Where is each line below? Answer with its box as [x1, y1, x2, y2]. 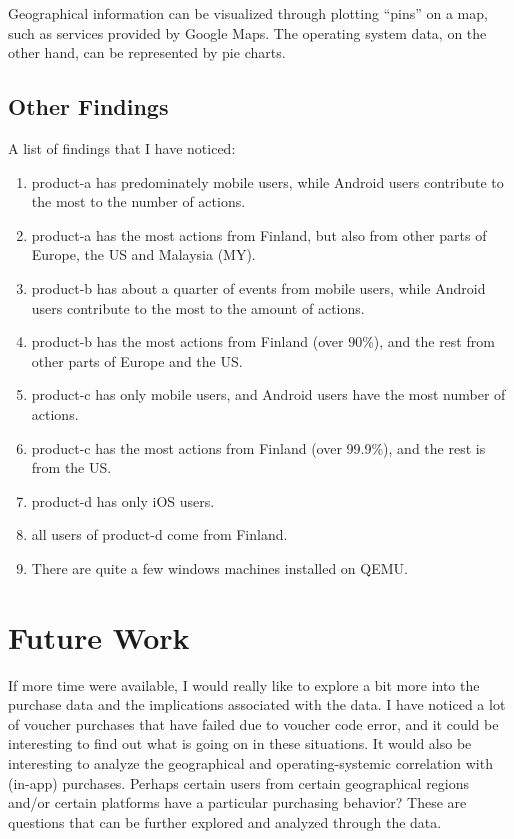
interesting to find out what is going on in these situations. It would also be [8, 733, 472, 754]
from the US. [31, 457, 112, 478]
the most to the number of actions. [31, 191, 246, 212]
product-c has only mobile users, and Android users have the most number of [31, 384, 506, 405]
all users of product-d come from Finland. [31, 524, 288, 545]
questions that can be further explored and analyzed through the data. [8, 811, 442, 832]
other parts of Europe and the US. [31, 350, 243, 371]
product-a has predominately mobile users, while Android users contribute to [31, 171, 504, 192]
